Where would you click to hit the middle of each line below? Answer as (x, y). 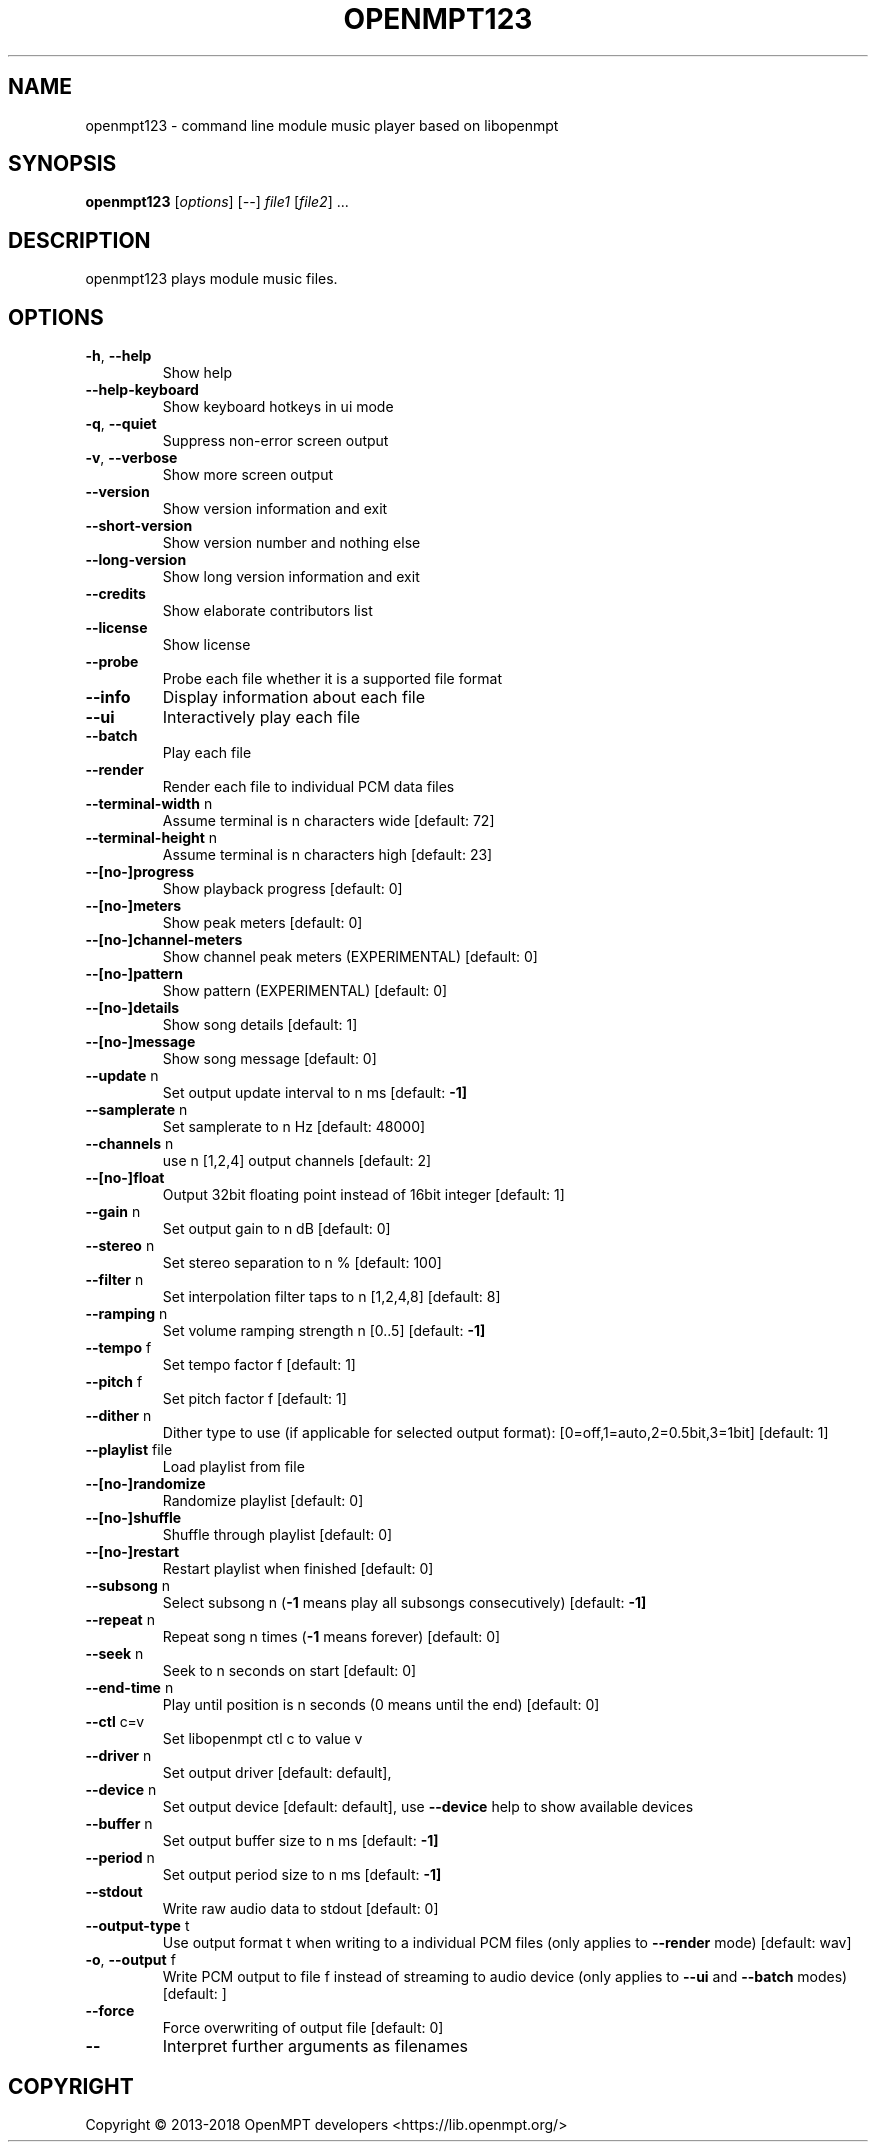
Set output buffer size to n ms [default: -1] (300, 1841)
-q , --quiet (121, 424)
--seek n (114, 1654)
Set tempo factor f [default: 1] (259, 1365)
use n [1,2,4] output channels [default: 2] (297, 1161)
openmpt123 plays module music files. (211, 279)
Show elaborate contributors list (267, 611)
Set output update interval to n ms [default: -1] (315, 1093)
